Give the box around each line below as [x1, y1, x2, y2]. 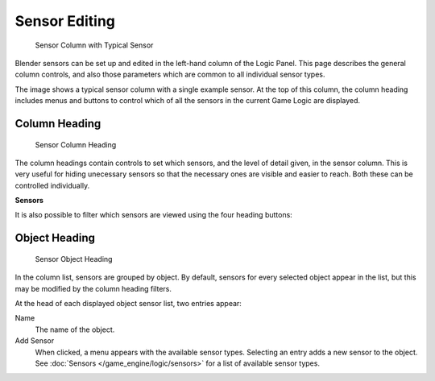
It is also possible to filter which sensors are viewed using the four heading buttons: [14, 210, 293, 220]
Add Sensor [14, 336, 55, 346]
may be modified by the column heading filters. [14, 284, 172, 293]
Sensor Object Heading [35, 254, 113, 263]
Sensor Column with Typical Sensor [35, 40, 154, 50]
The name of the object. [35, 325, 115, 334]
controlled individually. [14, 180, 90, 190]
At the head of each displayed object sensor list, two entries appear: [14, 299, 242, 309]
